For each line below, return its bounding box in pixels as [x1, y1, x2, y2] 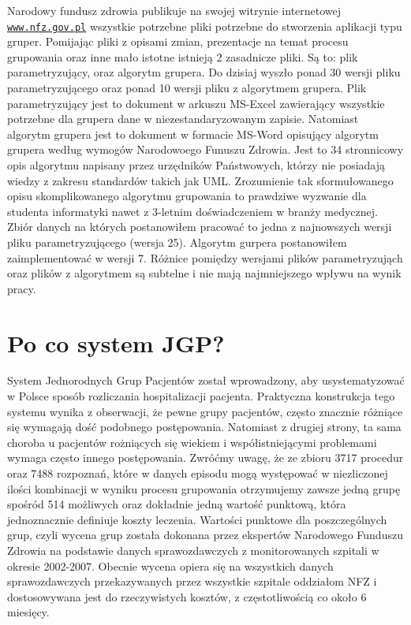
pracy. [7, 280, 36, 296]
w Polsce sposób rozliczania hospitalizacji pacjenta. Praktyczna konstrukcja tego [7, 388, 395, 404]
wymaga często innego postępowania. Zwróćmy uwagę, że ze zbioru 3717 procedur [7, 449, 404, 466]
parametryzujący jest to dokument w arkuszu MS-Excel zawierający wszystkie [7, 95, 385, 111]
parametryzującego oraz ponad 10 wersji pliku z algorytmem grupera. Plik [7, 80, 367, 96]
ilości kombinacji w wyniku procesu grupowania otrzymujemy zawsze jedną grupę [7, 480, 401, 497]
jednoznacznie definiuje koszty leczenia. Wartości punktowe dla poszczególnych [7, 511, 387, 527]
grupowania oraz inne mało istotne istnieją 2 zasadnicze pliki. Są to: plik [7, 48, 358, 65]
